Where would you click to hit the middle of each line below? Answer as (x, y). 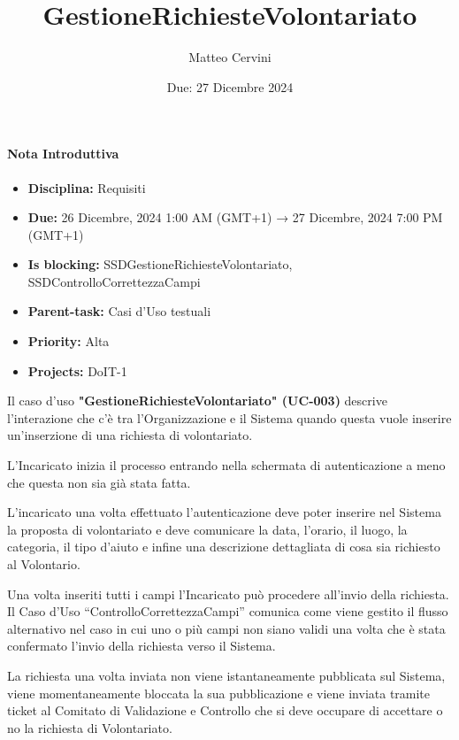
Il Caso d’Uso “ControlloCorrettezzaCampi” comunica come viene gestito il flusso (228, 611)
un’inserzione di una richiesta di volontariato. (130, 435)
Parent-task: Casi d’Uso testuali (119, 311)
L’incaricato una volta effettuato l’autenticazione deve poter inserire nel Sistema (224, 512)
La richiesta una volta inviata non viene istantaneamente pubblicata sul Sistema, (226, 675)
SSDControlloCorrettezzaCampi (114, 281)
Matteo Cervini (230, 57)
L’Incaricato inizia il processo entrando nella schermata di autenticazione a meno (226, 465)
